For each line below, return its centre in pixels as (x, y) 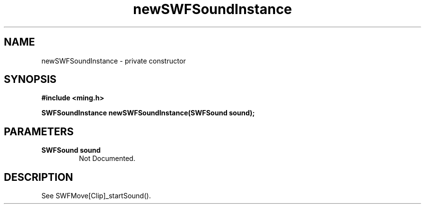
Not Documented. (107, 159)
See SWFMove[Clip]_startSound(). (96, 196)
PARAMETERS (39, 131)
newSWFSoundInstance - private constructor (114, 61)
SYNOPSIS (30, 80)
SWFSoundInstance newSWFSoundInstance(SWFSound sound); (148, 113)
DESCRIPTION (39, 177)
